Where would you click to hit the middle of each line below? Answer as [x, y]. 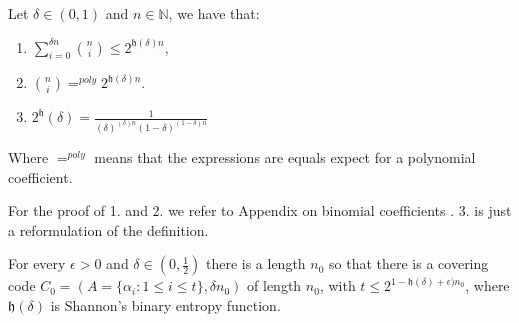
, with [337, 285]
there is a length [255, 263]
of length [274, 285]
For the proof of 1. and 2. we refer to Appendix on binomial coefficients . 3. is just [260, 210]
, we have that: [214, 13]
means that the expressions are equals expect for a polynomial [285, 157]
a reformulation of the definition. [108, 229]
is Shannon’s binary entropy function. [165, 304]
